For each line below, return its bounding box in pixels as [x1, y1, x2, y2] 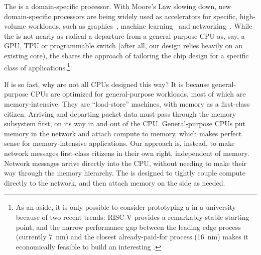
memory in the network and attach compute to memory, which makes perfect [4, 128, 242, 138]
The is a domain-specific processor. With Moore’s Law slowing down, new [4, 1, 231, 11]
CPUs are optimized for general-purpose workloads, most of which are [30, 89, 246, 99]
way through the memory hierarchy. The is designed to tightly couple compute [4, 167, 245, 178]
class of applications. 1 [4, 60, 70, 72]
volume [4, 21, 26, 31]
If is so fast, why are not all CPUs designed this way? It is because [4, 78, 210, 89]
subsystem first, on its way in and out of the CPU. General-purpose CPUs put [4, 118, 246, 129]
